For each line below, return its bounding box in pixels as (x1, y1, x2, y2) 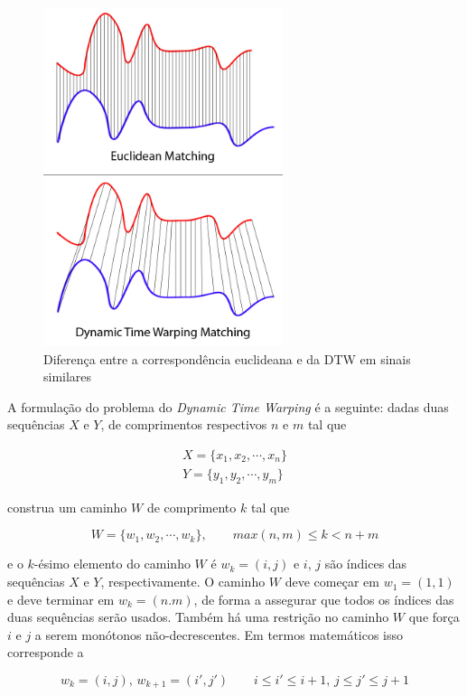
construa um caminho (7, 497, 127, 516)
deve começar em (285, 572, 379, 591)
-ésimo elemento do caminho (33, 554, 191, 573)
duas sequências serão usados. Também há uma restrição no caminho (7, 607, 389, 626)
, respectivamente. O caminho (100, 572, 266, 591)
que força (408, 607, 460, 626)
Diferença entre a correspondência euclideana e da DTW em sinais (43, 349, 411, 368)
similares (43, 367, 92, 386)
